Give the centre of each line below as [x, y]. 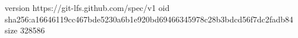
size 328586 [25, 30]
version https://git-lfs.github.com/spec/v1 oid [87, 7]
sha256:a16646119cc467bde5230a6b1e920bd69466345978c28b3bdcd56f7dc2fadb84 [149, 19]
